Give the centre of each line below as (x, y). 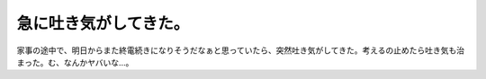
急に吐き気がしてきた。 (103, 23)
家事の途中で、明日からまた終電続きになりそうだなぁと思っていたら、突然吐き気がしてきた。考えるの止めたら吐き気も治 (241, 50)
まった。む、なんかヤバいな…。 (75, 62)
